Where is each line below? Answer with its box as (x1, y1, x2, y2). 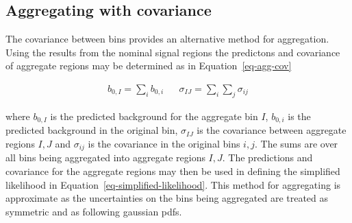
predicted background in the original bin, (5, 123, 178, 137)
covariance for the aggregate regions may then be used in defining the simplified (5, 163, 340, 178)
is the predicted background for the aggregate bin (50, 108, 258, 123)
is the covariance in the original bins (88, 136, 240, 150)
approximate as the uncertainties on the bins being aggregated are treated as (5, 191, 329, 205)
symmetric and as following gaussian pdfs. (5, 204, 182, 218)
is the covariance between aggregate (197, 123, 347, 137)
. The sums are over (254, 136, 338, 150)
